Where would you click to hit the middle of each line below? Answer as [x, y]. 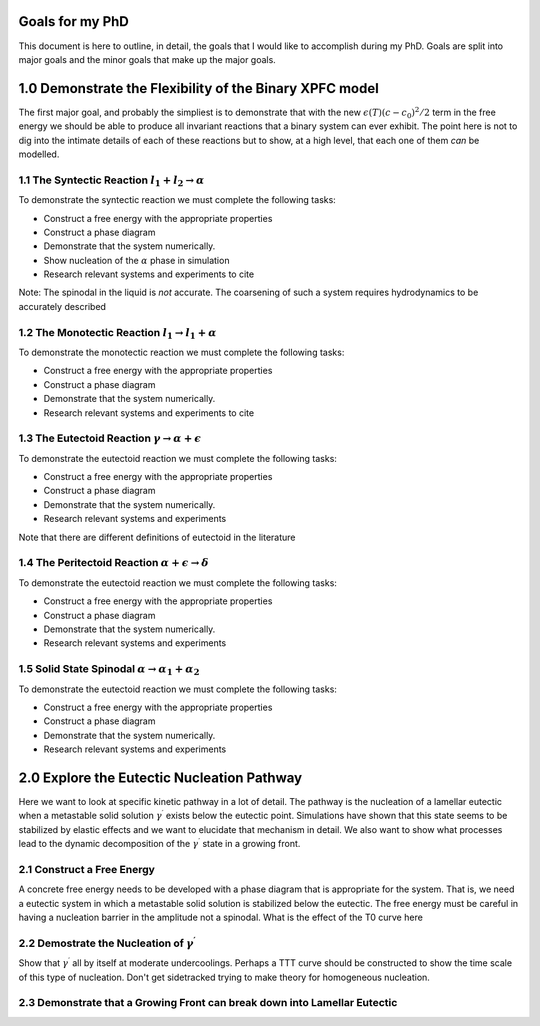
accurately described [62, 306]
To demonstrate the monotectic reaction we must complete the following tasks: [181, 352]
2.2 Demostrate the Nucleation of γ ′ [107, 942]
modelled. [39, 154]
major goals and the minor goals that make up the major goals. [147, 59]
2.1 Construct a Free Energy [86, 869]
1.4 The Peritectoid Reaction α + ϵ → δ [114, 563]
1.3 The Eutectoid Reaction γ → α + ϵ [110, 438]
